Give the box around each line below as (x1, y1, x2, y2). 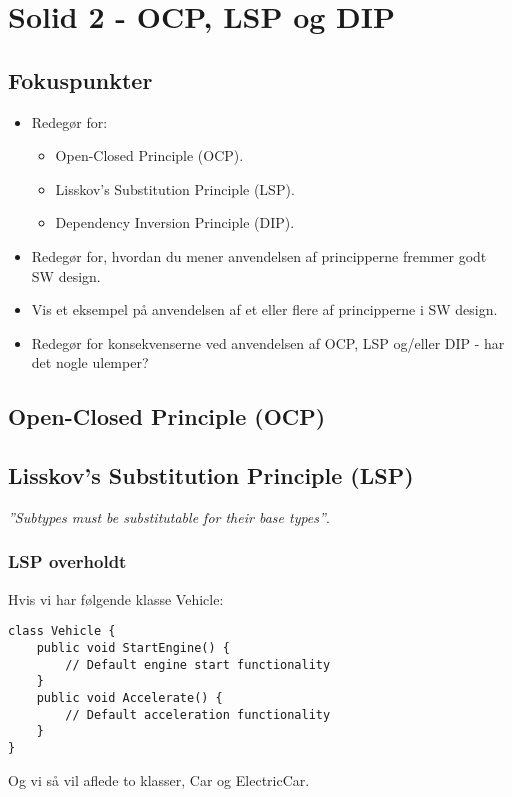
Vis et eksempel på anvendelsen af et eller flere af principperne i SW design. (31, 299, 498, 320)
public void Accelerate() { (36, 690, 223, 705)
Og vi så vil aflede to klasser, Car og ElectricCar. (8, 769, 310, 790)
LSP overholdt (8, 549, 127, 574)
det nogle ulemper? (31, 352, 149, 373)
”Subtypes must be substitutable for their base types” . (8, 506, 330, 527)
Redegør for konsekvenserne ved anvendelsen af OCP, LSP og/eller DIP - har (31, 332, 505, 353)
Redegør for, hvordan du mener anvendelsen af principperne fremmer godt (31, 245, 487, 266)
